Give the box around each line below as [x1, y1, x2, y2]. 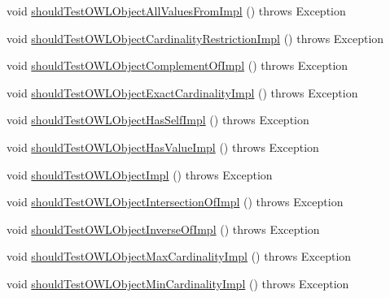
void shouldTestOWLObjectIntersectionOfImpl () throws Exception [7, 193, 344, 210]
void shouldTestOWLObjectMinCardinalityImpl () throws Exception [7, 274, 349, 292]
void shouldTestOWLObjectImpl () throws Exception [7, 166, 273, 183]
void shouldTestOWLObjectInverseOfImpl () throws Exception [7, 220, 320, 237]
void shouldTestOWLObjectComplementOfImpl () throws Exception [7, 57, 348, 74]
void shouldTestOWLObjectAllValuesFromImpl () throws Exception [7, 2, 346, 19]
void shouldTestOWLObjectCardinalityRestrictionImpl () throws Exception [7, 29, 384, 46]
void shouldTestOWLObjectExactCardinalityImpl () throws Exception [7, 84, 358, 101]
